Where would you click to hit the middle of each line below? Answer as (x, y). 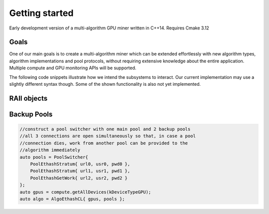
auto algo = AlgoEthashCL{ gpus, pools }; (72, 199)
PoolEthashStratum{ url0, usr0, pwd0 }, (80, 164)
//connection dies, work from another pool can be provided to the (104, 143)
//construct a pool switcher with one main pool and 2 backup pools (105, 129)
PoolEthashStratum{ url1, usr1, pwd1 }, (80, 171)
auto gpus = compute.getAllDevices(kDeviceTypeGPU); (85, 192)
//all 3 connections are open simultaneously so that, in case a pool (108, 136)
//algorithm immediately (50, 150)
